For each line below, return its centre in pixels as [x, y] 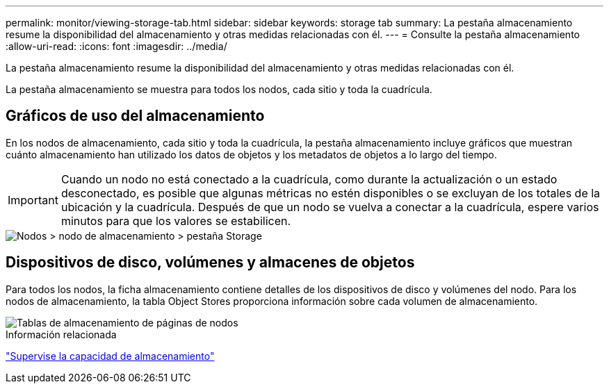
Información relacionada [61, 334]
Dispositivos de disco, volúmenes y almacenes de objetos [210, 263]
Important [33, 200]
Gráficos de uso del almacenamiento [135, 116]
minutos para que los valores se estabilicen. [176, 221]
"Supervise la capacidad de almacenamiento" [110, 356]
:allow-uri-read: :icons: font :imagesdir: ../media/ [116, 46]
